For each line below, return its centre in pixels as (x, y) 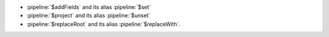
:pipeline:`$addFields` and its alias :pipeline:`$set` (89, 7)
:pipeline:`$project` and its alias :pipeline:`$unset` (88, 16)
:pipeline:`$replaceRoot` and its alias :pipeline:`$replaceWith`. (104, 24)
